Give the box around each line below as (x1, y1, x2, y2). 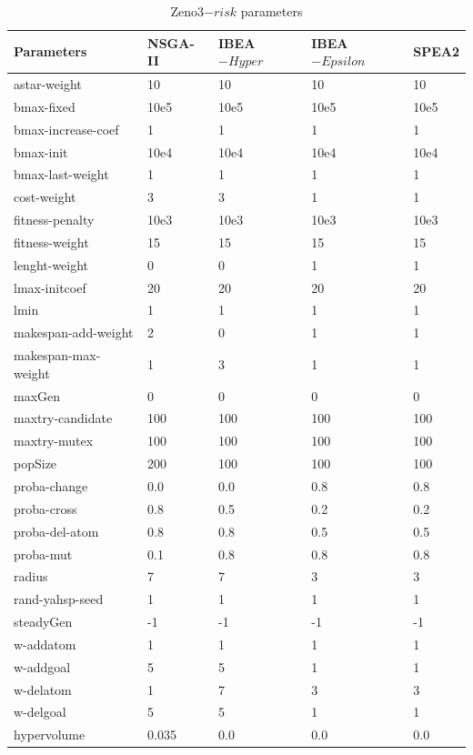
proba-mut (14, 544, 73, 563)
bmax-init (14, 142, 68, 161)
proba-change (14, 476, 88, 495)
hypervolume (14, 725, 86, 744)
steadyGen (14, 612, 73, 631)
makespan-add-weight (14, 323, 134, 342)
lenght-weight (14, 255, 89, 274)
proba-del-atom (14, 521, 99, 540)
